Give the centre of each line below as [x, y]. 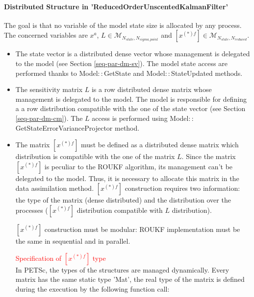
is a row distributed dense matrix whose [152, 89]
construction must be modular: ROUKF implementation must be [142, 229]
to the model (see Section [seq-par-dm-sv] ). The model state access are [121, 63]
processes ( [32, 210]
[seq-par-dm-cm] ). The [49, 118]
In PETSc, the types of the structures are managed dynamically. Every [122, 269]
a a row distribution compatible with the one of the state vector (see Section [130, 108]
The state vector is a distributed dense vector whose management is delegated [133, 54]
